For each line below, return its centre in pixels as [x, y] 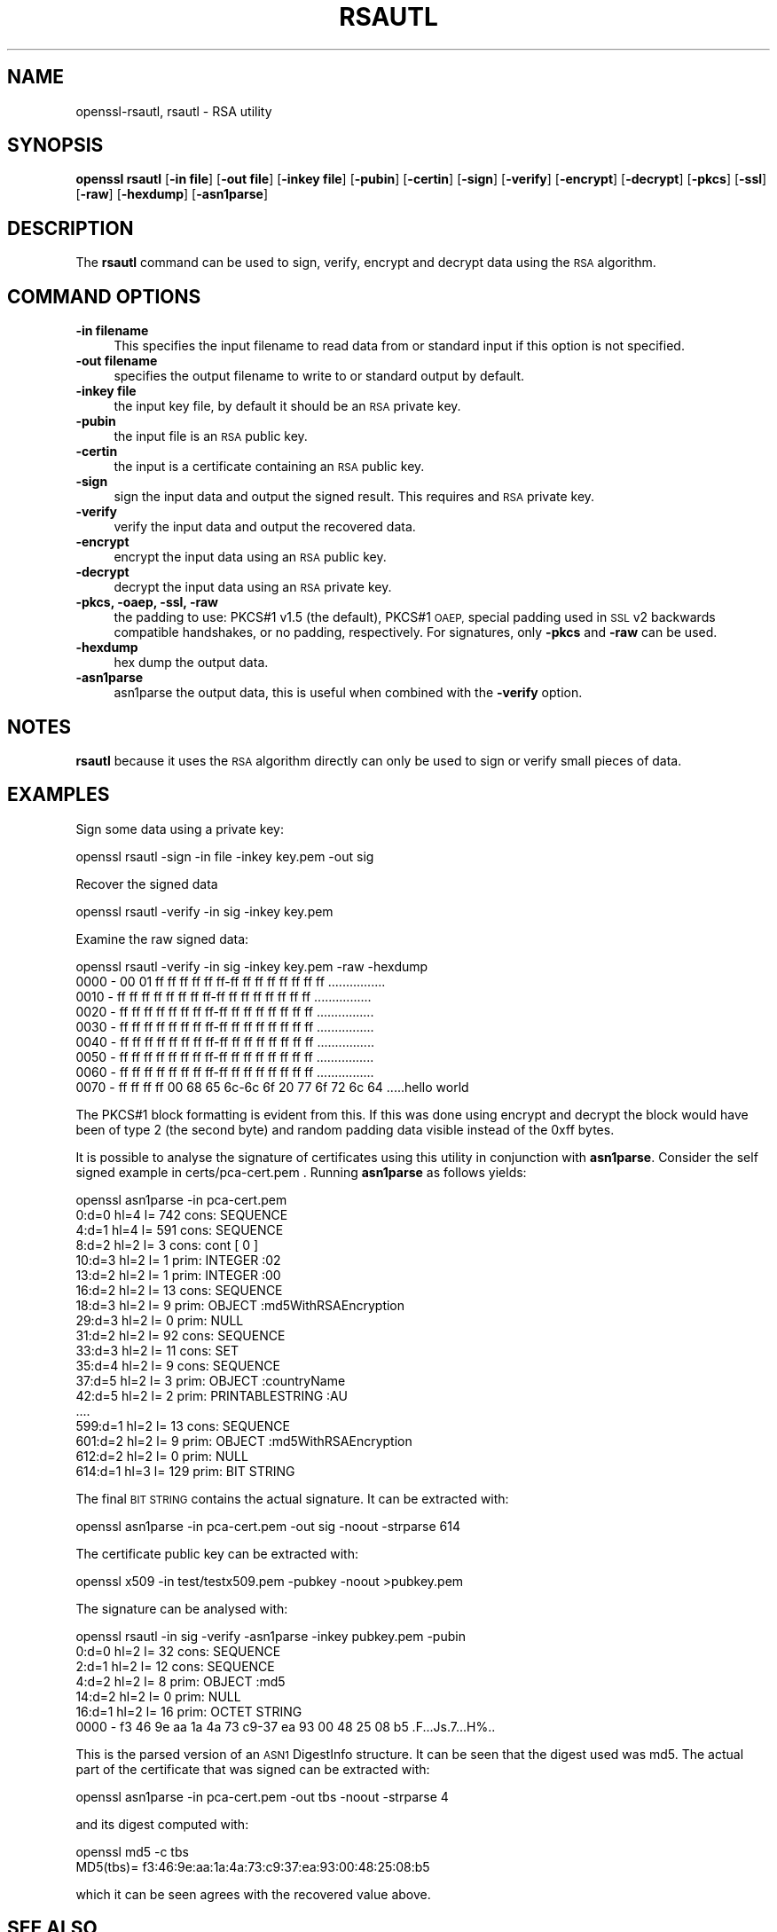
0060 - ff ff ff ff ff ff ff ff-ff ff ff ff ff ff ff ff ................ [225, 1072]
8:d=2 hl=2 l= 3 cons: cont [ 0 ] [167, 1245]
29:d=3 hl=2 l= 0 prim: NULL [160, 1320]
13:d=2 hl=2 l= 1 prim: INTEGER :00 [178, 1275]
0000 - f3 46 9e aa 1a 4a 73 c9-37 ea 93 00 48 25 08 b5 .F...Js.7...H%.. [286, 1726]
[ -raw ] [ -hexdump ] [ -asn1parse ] [172, 194]
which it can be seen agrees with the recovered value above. [253, 1894]
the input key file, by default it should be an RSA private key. [287, 406]
